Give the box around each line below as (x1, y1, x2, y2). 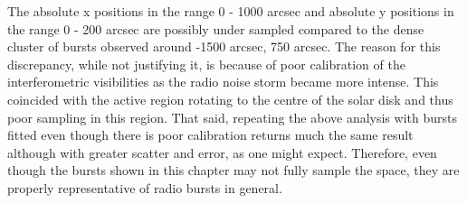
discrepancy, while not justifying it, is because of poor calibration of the (7, 54, 405, 73)
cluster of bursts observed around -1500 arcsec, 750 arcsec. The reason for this (7, 37, 441, 56)
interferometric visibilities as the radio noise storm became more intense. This (7, 72, 439, 91)
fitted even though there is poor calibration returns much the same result (7, 125, 414, 144)
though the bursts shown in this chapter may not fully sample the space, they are (7, 161, 460, 180)
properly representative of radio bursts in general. (7, 178, 282, 197)
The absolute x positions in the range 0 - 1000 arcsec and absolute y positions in (7, 2, 454, 20)
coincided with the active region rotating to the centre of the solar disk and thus (7, 89, 453, 108)
